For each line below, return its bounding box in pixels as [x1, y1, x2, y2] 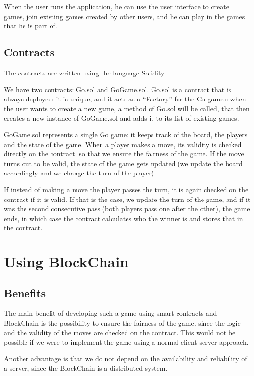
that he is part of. [4, 21, 57, 31]
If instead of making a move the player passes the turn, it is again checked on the [4, 184, 249, 194]
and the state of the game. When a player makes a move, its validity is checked [4, 139, 242, 149]
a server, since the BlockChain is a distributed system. [4, 363, 168, 373]
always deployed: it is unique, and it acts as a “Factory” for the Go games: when [4, 94, 246, 104]
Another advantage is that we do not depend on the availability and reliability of [4, 353, 247, 363]
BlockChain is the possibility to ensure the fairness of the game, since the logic [4, 318, 241, 328]
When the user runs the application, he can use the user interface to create [4, 1, 229, 11]
